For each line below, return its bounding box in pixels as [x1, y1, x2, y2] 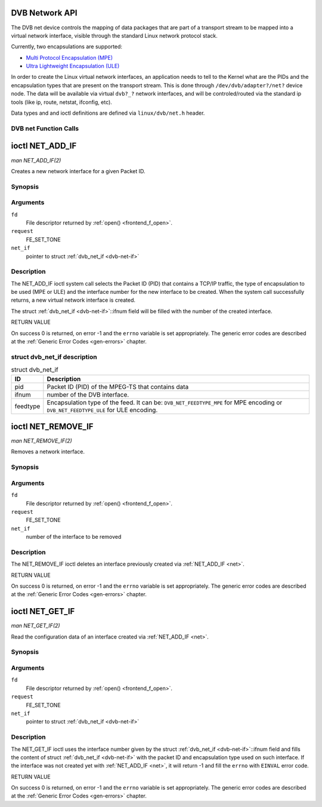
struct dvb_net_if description [11, 352, 98, 361]
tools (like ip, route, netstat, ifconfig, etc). [11, 99, 113, 106]
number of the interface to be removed [26, 533, 122, 541]
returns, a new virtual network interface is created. [11, 296, 136, 304]
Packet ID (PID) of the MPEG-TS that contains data [47, 382, 189, 391]
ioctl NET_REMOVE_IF [11, 421, 94, 431]
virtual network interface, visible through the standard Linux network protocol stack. [11, 32, 218, 39]
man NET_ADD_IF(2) [11, 157, 61, 164]
